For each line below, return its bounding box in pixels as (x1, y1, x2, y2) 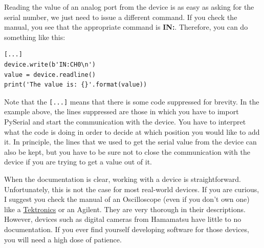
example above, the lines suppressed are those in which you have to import (4, 106, 239, 117)
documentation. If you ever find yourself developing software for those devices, (4, 223, 249, 234)
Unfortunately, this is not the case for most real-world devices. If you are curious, (4, 183, 259, 194)
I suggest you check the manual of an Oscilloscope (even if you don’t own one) (4, 194, 250, 204)
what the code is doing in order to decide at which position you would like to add (4, 126, 260, 137)
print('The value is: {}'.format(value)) (4, 81, 147, 89)
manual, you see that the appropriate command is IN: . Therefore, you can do (4, 22, 248, 32)
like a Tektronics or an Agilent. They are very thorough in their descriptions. (4, 203, 246, 214)
